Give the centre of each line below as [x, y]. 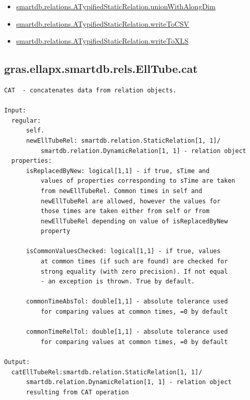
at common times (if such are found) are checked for [134, 262]
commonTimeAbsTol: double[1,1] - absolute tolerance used [127, 302]
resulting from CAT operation [77, 392]
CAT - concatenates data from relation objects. [90, 90]
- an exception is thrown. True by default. [118, 282]
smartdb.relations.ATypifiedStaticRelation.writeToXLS [102, 41]
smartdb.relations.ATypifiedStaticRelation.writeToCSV [103, 23]
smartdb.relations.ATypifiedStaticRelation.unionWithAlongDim [116, 6]
